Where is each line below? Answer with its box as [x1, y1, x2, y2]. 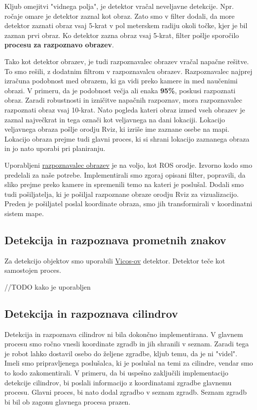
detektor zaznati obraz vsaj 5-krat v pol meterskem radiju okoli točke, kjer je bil [4, 20, 248, 31]
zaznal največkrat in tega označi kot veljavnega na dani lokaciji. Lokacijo [4, 114, 225, 124]
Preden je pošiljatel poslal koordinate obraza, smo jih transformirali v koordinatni [4, 198, 253, 209]
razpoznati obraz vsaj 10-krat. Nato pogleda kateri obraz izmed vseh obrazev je [4, 104, 245, 114]
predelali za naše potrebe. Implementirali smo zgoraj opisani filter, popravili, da [4, 169, 246, 180]
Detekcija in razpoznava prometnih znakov [4, 232, 226, 247]
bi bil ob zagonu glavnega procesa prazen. [4, 396, 131, 407]
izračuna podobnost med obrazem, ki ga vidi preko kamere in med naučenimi [4, 75, 238, 86]
